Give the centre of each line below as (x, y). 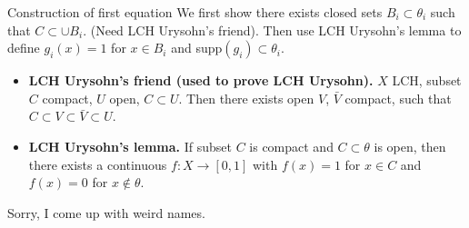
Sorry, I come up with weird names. (106, 212)
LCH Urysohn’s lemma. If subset (130, 146)
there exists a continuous (98, 164)
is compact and (291, 146)
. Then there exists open (246, 98)
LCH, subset (427, 80)
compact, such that (398, 98)
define (24, 48)
